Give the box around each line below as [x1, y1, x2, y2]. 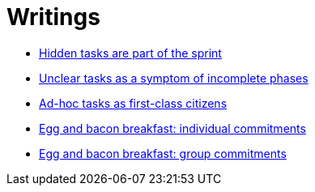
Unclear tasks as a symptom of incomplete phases [39, 70, 309, 85]
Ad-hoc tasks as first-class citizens [39, 96, 228, 110]
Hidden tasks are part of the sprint [39, 45, 222, 60]
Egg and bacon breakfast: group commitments [39, 146, 287, 160]
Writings [6, 3, 100, 31]
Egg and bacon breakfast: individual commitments [39, 121, 306, 135]
